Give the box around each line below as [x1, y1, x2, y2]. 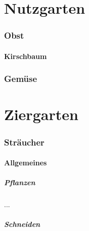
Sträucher [4, 135, 45, 148]
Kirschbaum [4, 50, 47, 61]
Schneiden [4, 219, 40, 229]
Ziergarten [4, 104, 78, 125]
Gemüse [4, 72, 37, 85]
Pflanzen [4, 177, 35, 188]
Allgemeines [4, 157, 47, 168]
